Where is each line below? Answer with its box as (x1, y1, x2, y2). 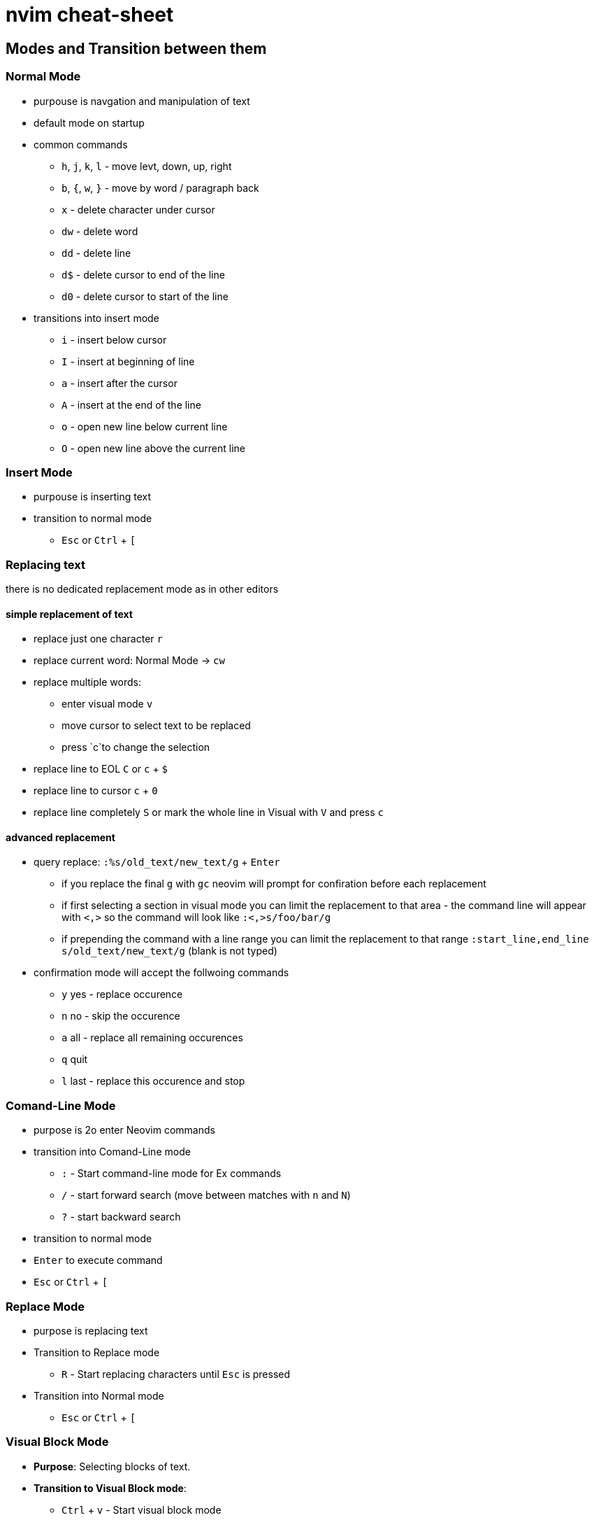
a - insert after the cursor (61, 377, 178, 389)
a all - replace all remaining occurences (61, 1032, 243, 1044)
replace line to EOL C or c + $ (34, 763, 168, 775)
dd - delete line (61, 246, 131, 259)
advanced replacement (6, 831, 115, 843)
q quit (61, 1053, 88, 1066)
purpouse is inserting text (34, 491, 152, 503)
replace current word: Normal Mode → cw (34, 654, 225, 667)
